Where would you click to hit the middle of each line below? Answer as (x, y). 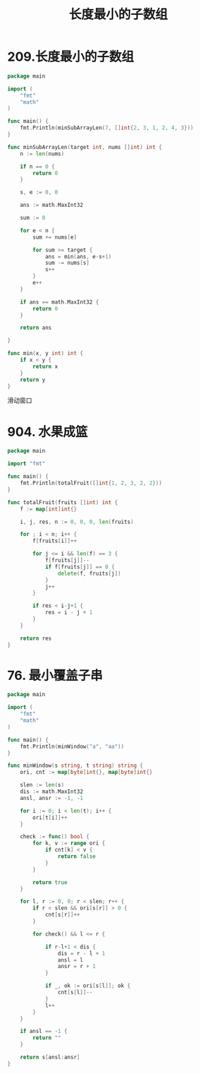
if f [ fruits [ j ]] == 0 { (80, 567)
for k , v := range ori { (69, 843)
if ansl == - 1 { (44, 1032)
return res (36, 638)
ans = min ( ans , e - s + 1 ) (78, 256)
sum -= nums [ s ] (67, 263)
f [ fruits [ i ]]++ (55, 541)
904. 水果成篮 (48, 432)
